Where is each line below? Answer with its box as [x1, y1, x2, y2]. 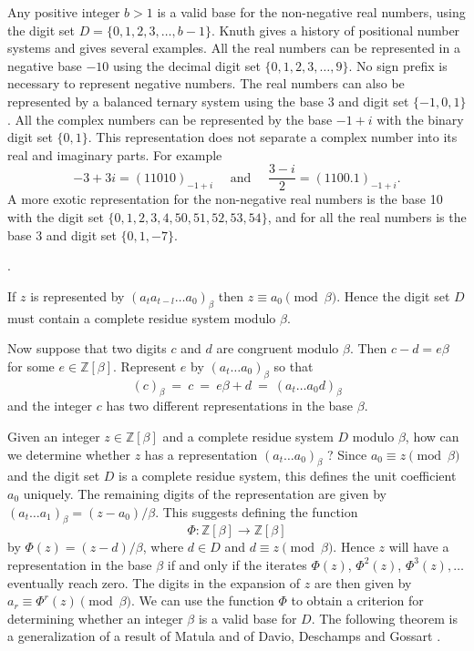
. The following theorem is [311, 608, 458, 627]
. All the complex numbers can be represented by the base [7, 109, 333, 128]
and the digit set [7, 466, 100, 485]
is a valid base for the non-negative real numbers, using [157, 3, 466, 21]
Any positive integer [7, 3, 120, 21]
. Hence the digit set [336, 286, 450, 305]
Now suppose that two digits [7, 339, 167, 358]
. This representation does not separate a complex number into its [88, 127, 458, 147]
